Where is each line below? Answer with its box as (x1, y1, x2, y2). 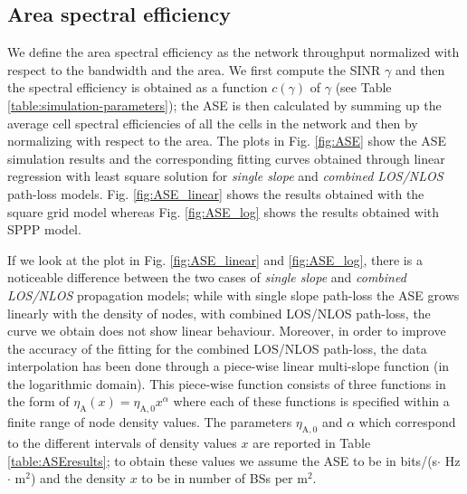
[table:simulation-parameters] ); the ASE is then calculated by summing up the (7, 95, 442, 114)
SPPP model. (7, 220, 81, 239)
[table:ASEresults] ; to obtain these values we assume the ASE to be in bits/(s (7, 451, 438, 470)
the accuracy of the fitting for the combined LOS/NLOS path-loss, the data (7, 338, 427, 357)
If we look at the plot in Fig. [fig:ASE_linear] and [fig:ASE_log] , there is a (7, 250, 423, 269)
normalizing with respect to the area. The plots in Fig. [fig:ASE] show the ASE (7, 131, 447, 150)
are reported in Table (253, 433, 371, 452)
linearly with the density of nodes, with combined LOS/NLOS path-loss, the (7, 303, 431, 322)
